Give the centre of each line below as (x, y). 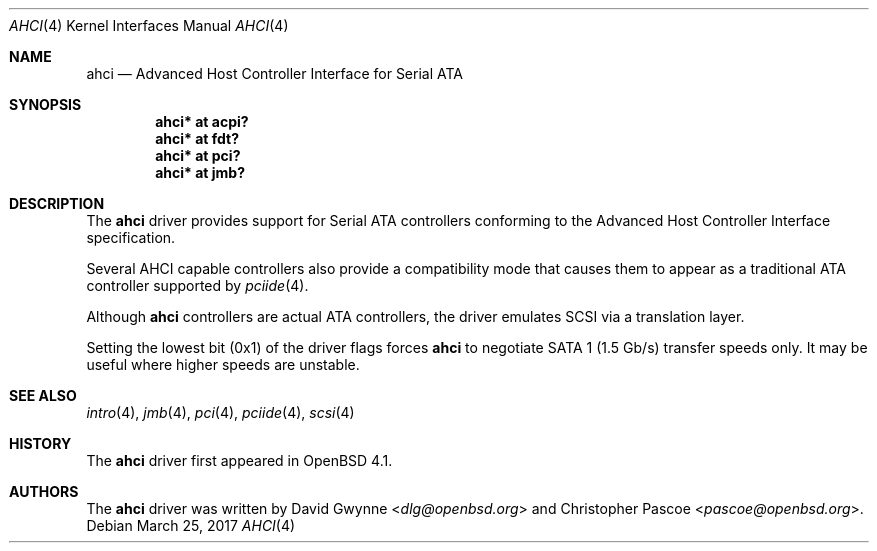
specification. (131, 237)
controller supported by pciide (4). (197, 285)
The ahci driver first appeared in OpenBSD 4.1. (239, 460)
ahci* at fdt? (197, 138)
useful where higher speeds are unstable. (223, 364)
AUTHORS (44, 491)
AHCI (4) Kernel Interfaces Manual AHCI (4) (149, 25)
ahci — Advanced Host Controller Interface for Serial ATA (274, 73)
